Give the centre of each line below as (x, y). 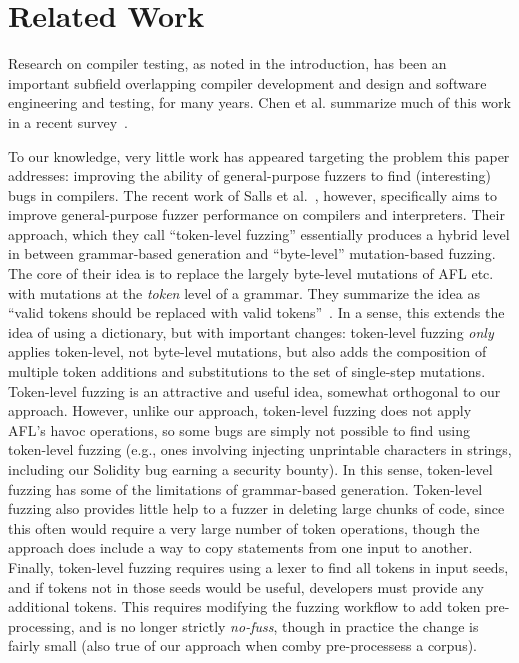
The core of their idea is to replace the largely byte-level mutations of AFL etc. (251, 273)
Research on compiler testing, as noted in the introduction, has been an (227, 63)
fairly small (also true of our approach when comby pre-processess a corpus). (243, 645)
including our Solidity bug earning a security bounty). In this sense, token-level (250, 469)
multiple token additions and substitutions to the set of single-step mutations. (247, 371)
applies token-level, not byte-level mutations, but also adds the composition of (247, 351)
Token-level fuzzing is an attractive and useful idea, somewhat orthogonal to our (254, 390)
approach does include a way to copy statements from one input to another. (240, 547)
